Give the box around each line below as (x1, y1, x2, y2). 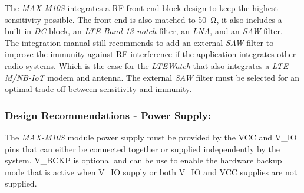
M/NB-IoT (5, 71, 45, 83)
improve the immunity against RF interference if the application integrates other (5, 48, 296, 60)
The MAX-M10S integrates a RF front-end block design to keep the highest (5, 2, 278, 14)
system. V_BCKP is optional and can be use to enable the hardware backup (5, 154, 282, 166)
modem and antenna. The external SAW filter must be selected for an (47, 71, 299, 83)
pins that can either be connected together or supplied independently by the (5, 142, 280, 155)
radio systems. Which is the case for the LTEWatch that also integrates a (5, 59, 270, 71)
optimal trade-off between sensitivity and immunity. (5, 83, 192, 95)
